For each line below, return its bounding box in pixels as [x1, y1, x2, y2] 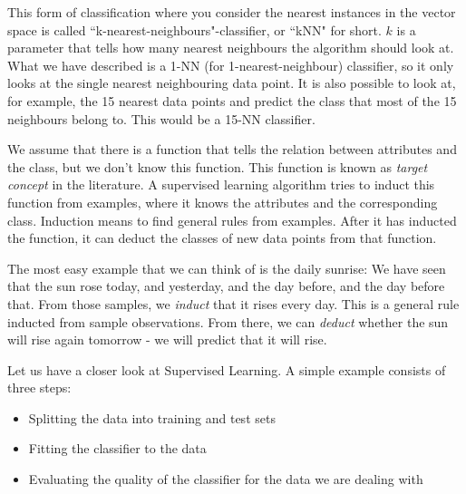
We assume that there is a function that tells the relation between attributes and [7, 140, 457, 159]
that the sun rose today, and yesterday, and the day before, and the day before [7, 276, 445, 295]
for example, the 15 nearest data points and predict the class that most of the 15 [7, 91, 457, 110]
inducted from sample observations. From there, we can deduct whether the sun [7, 312, 449, 331]
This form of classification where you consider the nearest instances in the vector [7, 3, 456, 21]
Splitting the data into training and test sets [28, 408, 276, 427]
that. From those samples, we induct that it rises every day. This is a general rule [7, 294, 460, 313]
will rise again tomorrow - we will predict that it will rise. [7, 330, 327, 349]
